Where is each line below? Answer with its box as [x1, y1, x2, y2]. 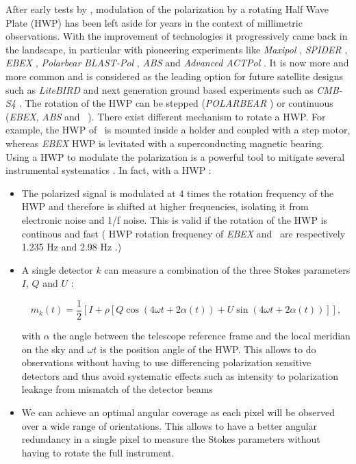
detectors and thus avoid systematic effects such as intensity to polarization [21, 368, 339, 383]
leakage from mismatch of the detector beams [21, 382, 213, 396]
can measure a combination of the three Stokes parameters [104, 262, 351, 276]
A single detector [21, 262, 93, 276]
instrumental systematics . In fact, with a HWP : [5, 163, 212, 177]
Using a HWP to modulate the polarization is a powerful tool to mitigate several [5, 149, 345, 164]
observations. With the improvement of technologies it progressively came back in [5, 29, 348, 43]
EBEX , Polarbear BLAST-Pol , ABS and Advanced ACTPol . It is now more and [5, 55, 349, 70]
